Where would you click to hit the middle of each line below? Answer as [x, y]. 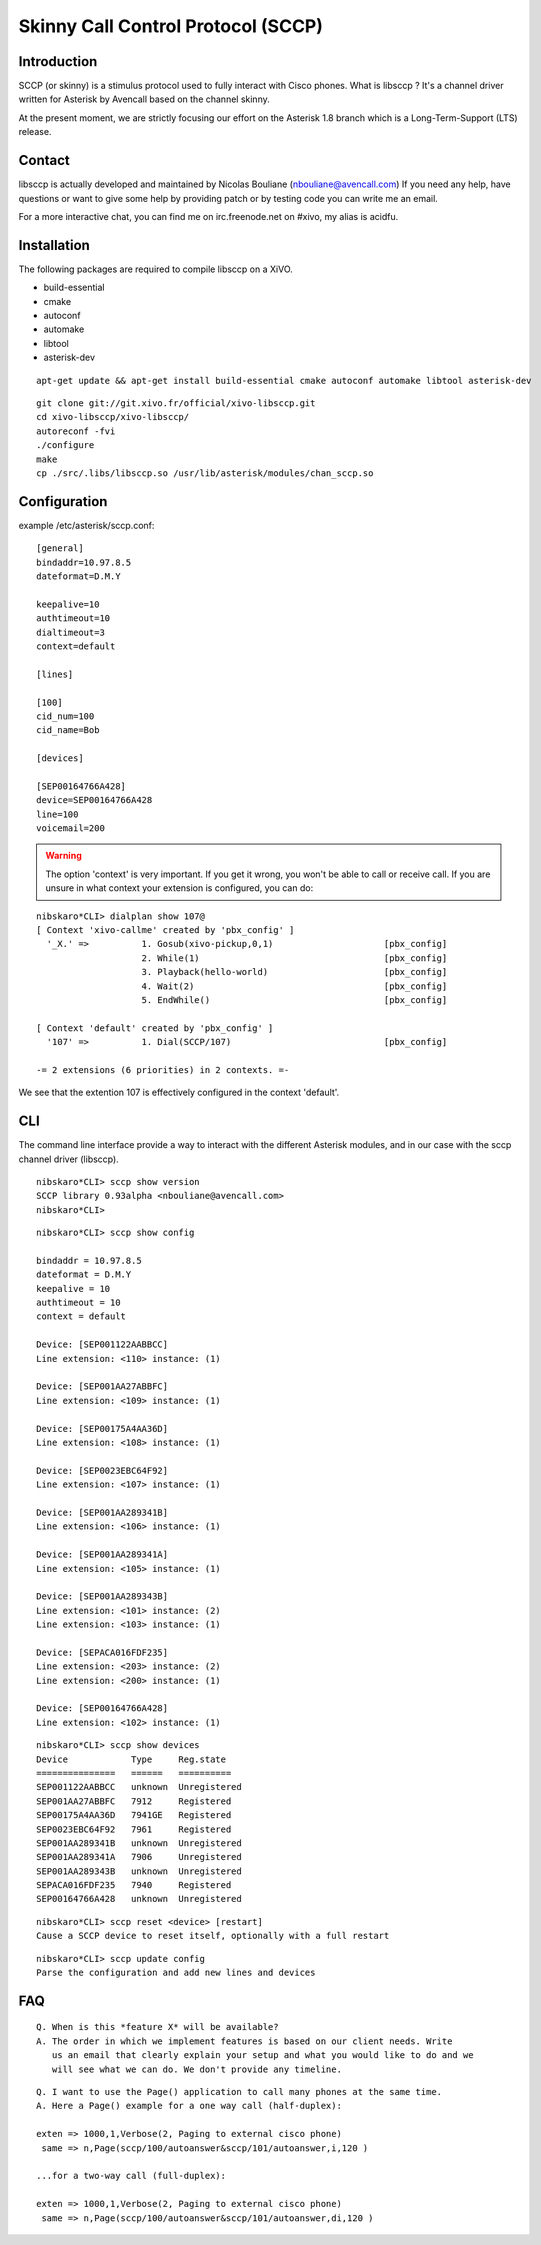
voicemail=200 [70, 828]
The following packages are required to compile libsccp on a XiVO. [156, 269]
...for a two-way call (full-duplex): [131, 2176]
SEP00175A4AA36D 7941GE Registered [134, 1815]
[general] [60, 548]
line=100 [57, 814]
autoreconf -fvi [76, 431]
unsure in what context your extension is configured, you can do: [179, 888]
